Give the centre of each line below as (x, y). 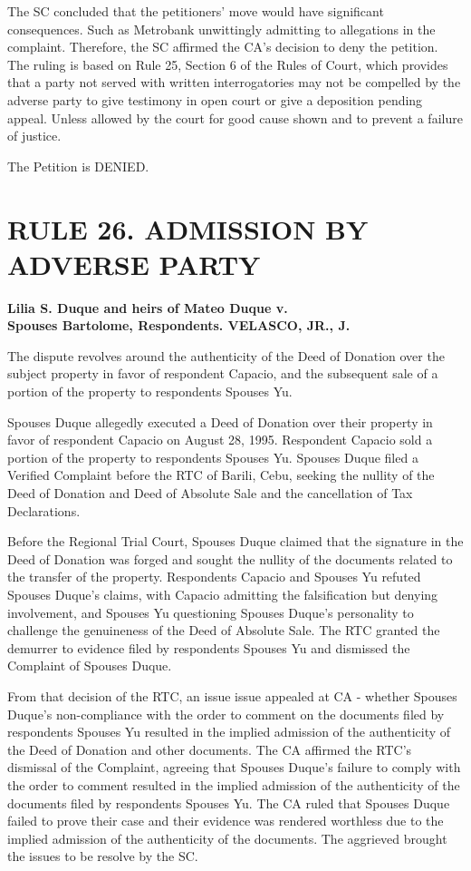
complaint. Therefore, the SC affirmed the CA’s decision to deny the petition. (223, 47)
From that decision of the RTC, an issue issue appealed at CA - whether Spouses (232, 695)
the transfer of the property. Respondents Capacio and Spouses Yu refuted (214, 577)
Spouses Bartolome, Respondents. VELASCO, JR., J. (179, 325)
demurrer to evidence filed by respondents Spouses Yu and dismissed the (209, 647)
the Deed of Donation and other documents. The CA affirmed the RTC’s (210, 749)
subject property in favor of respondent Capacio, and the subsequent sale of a (223, 373)
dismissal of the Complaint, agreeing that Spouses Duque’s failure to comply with (234, 767)
